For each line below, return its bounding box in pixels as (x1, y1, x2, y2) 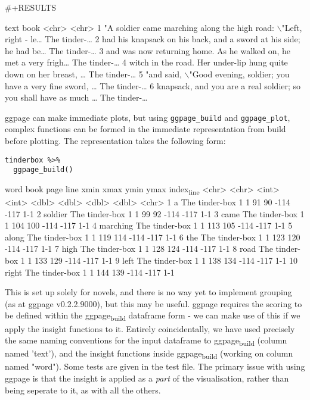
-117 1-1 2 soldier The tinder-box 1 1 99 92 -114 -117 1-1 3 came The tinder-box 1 (5, 207, 305, 220)
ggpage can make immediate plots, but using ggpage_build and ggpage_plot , (5, 111, 290, 123)
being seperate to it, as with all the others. (5, 383, 161, 396)
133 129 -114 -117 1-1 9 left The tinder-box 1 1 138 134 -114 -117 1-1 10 (35, 254, 298, 266)
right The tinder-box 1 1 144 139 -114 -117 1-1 (5, 265, 175, 278)
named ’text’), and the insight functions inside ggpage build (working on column (5, 347, 293, 361)
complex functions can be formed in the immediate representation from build (5, 123, 286, 135)
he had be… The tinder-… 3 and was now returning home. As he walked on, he (5, 44, 291, 57)
